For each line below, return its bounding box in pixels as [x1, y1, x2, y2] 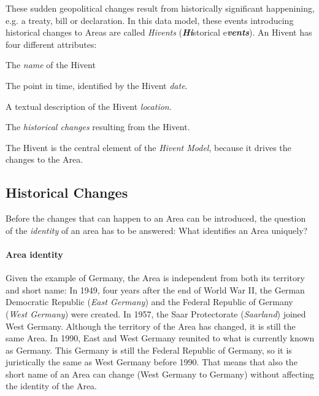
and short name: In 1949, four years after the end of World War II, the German [6, 283, 305, 296]
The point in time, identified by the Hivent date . [6, 79, 188, 91]
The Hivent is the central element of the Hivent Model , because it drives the [6, 141, 291, 153]
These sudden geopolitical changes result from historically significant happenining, [6, 2, 315, 14]
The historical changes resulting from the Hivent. [6, 120, 190, 133]
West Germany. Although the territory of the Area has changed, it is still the [6, 319, 296, 332]
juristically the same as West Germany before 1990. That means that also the [6, 355, 298, 368]
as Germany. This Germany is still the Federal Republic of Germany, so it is [6, 343, 292, 356]
